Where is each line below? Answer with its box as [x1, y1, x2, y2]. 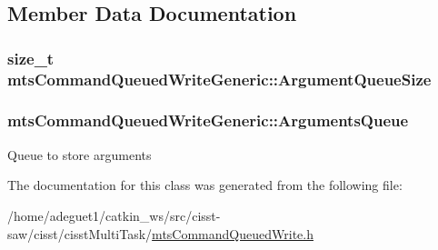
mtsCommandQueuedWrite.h [152, 224, 314, 243]
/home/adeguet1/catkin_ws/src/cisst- [7, 205, 221, 225]
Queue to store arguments [7, 145, 152, 164]
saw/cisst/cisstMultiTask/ [7, 224, 153, 243]
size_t [7, 46, 55, 69]
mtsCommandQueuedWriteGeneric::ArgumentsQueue [7, 109, 409, 132]
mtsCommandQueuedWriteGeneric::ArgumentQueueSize [7, 67, 432, 90]
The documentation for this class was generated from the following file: [7, 175, 403, 195]
